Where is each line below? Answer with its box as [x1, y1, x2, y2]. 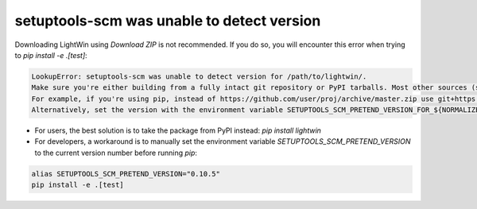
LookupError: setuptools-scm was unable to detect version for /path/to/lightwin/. [31, 72, 367, 81]
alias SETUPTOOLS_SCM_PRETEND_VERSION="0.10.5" [31, 169, 220, 178]
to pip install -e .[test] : [14, 50, 87, 60]
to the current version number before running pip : [34, 148, 198, 157]
